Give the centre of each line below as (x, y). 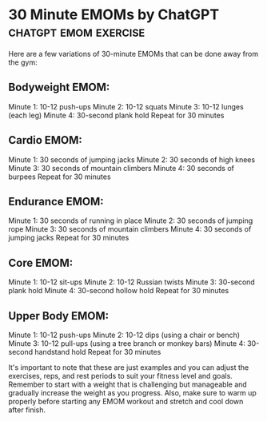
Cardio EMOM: (45, 140)
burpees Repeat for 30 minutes (60, 177)
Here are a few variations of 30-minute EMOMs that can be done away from (133, 54)
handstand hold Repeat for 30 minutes (98, 352)
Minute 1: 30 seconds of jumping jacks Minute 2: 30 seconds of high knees (132, 159)
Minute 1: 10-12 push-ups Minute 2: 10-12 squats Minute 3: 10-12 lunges (126, 106)
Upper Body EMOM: (59, 316)
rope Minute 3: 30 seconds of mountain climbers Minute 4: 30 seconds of (130, 229)
